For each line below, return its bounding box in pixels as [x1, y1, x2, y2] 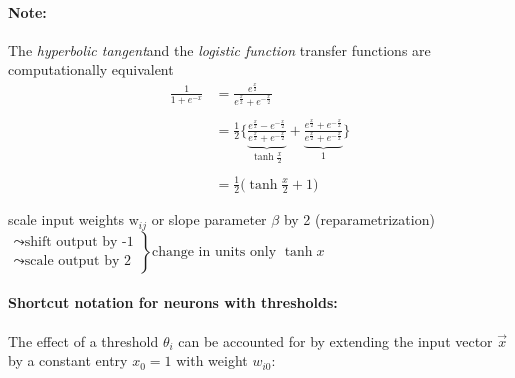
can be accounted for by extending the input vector [178, 330, 493, 351]
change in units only [151, 244, 277, 259]
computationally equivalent [8, 59, 174, 80]
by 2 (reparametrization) [283, 209, 435, 230]
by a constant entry [8, 350, 128, 371]
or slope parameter [151, 209, 267, 230]
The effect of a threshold [8, 330, 159, 351]
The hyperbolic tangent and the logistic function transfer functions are [8, 39, 431, 60]
